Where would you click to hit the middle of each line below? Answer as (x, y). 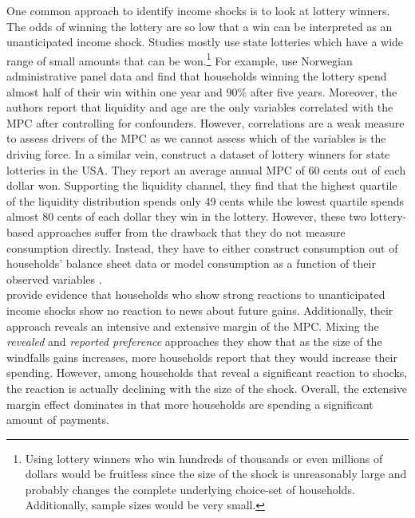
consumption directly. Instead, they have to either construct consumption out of (202, 247)
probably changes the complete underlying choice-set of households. (190, 489)
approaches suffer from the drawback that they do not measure (191, 232)
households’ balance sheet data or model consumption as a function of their (191, 263)
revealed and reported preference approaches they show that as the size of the (194, 341)
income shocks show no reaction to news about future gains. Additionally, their (200, 310)
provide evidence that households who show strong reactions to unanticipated (196, 294)
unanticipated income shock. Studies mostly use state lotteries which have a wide (205, 42)
